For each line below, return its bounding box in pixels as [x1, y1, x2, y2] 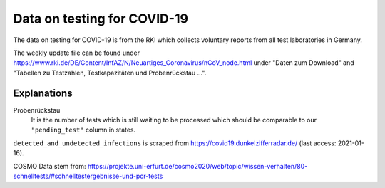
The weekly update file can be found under [13, 48, 140, 57]
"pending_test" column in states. [31, 125, 136, 135]
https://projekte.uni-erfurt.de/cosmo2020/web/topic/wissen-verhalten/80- [87, 162, 308, 170]
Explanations [13, 87, 73, 99]
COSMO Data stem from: [13, 162, 86, 170]
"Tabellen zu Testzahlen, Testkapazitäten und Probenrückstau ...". [13, 68, 207, 77]
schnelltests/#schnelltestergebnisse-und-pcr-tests [13, 172, 163, 180]
